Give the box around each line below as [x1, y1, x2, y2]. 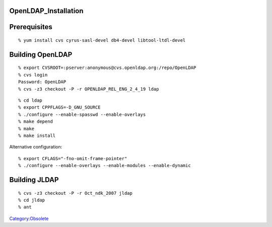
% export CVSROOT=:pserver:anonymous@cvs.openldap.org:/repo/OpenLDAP [18, 65, 196, 70]
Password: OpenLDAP [18, 79, 66, 85]
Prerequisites [9, 23, 52, 31]
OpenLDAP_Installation [9, 7, 84, 15]
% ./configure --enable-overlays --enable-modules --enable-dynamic [18, 163, 191, 169]
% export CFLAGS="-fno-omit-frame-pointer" [18, 156, 127, 161]
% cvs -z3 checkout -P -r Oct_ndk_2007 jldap [18, 190, 133, 196]
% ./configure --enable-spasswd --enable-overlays [18, 111, 146, 117]
